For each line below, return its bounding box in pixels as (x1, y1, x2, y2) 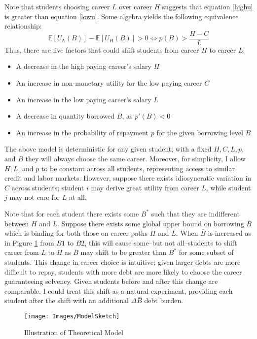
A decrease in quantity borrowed (16, 111, 115, 121)
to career (209, 44, 236, 55)
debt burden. (144, 295, 184, 306)
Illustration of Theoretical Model (24, 327, 123, 337)
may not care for (9, 192, 60, 202)
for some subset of (179, 247, 234, 257)
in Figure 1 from (4, 237, 54, 247)
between (4, 218, 29, 228)
